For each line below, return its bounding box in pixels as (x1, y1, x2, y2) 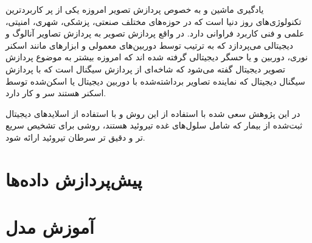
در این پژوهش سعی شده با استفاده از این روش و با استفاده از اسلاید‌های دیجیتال (5, 107, 300, 119)
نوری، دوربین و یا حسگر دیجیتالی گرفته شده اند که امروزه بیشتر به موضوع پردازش (5, 51, 308, 63)
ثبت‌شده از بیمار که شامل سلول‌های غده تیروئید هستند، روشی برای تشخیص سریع (5, 119, 303, 132)
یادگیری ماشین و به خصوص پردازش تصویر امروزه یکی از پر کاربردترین (5, 3, 264, 15)
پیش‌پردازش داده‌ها (5, 166, 142, 191)
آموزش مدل (5, 214, 94, 239)
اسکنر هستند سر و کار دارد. (5, 86, 106, 99)
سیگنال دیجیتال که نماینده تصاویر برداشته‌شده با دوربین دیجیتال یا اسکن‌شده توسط (5, 74, 305, 87)
